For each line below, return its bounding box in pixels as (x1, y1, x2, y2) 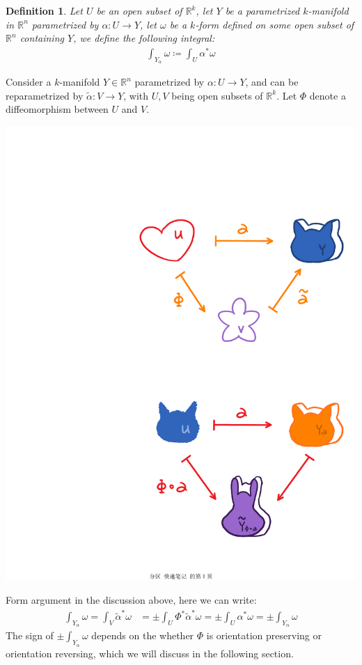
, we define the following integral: (73, 31, 215, 45)
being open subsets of (171, 88, 263, 102)
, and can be (245, 75, 299, 89)
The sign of (6, 628, 54, 643)
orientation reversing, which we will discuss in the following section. (6, 646, 294, 660)
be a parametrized (225, 3, 300, 17)
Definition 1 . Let (6, 3, 83, 17)
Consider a (6, 75, 52, 89)
